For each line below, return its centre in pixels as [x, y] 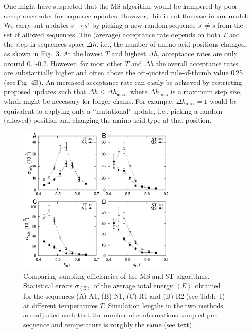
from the [230, 25]
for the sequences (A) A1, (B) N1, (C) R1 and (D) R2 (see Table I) [124, 296]
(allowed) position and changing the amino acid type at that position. [108, 120]
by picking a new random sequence [144, 25]
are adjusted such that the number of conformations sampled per [120, 315]
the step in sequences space [44, 44]
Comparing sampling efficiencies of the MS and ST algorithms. [117, 275]
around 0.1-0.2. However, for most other [63, 63]
